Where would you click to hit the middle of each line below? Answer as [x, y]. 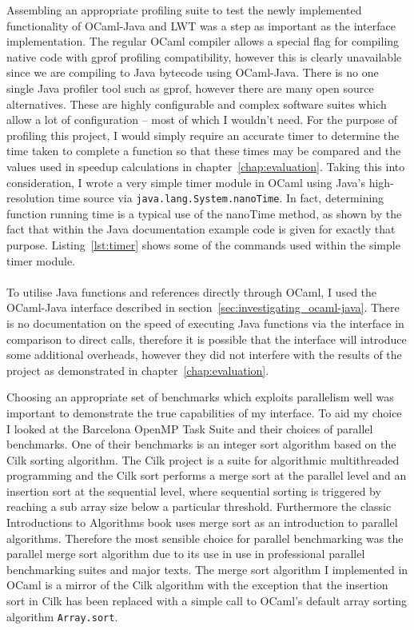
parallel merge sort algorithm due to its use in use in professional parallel [186, 554]
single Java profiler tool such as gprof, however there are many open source [190, 88]
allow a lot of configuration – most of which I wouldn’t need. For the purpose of [202, 120]
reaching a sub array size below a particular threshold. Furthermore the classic [199, 506]
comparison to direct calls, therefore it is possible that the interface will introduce [207, 339]
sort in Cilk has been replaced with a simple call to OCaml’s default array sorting [207, 601]
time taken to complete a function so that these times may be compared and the [204, 151]
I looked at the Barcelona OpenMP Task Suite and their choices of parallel [190, 428]
